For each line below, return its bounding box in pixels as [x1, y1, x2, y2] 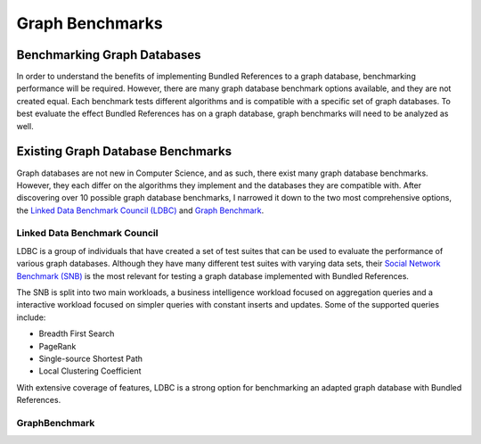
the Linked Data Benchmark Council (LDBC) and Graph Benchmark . [16, 205, 265, 216]
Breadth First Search [38, 328, 115, 339]
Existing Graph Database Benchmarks [16, 144, 232, 160]
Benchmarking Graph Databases [16, 47, 201, 62]
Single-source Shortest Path [38, 353, 143, 364]
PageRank [38, 341, 77, 351]
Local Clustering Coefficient [38, 366, 142, 376]
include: [16, 312, 46, 323]
